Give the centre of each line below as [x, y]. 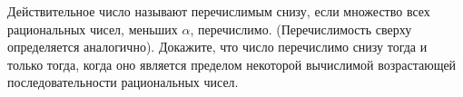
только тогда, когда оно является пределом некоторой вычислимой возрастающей [232, 64]
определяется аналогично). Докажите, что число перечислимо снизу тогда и [217, 47]
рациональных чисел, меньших [93, 29]
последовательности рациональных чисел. [123, 82]
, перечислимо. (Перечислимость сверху [301, 29]
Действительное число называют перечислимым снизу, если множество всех [219, 11]
